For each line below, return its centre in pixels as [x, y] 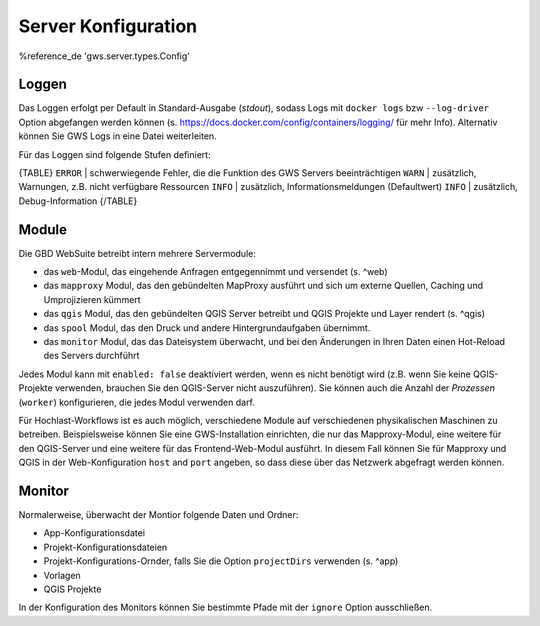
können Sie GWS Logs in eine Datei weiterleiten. [117, 136]
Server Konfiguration [108, 26]
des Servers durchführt [91, 356]
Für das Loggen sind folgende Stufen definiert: [114, 154]
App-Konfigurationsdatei [94, 533]
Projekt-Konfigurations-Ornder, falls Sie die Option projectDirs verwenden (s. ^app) [221, 561]
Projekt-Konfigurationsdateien [105, 547]
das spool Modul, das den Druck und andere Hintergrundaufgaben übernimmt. [207, 327]
